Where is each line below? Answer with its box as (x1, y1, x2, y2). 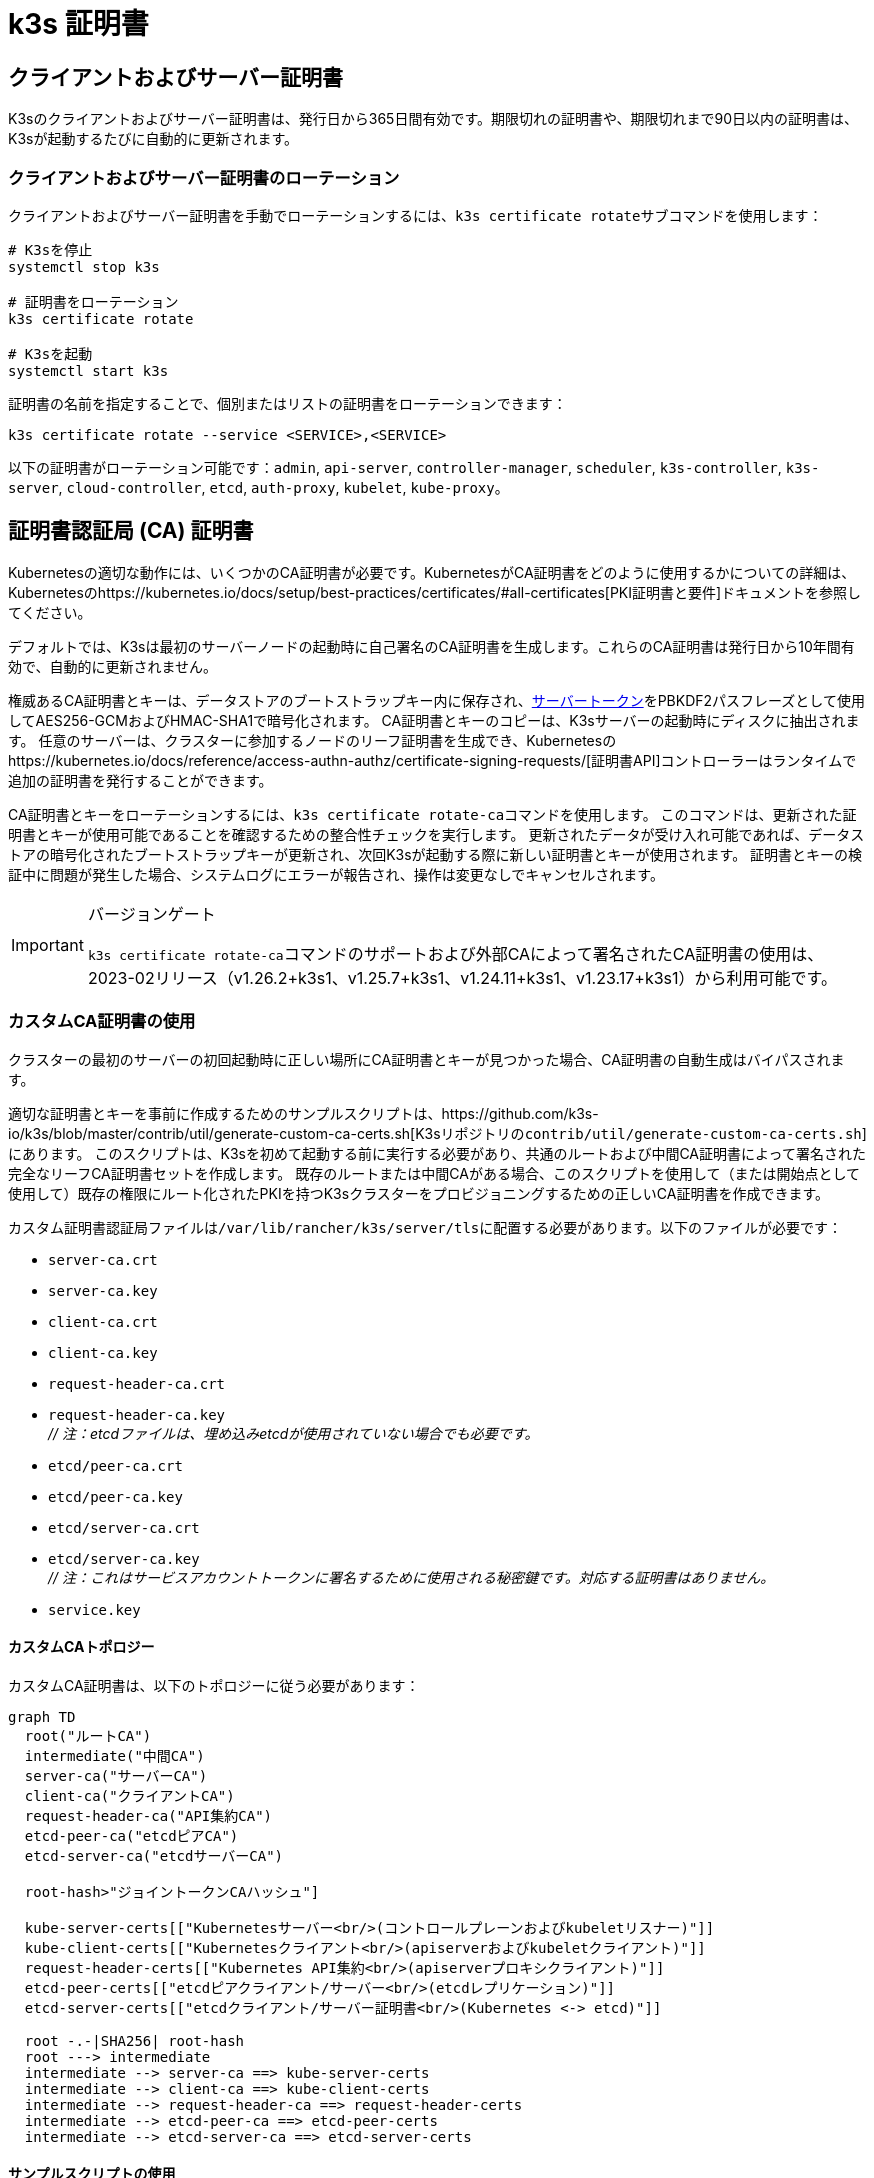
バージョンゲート (87, 903, 216, 924)
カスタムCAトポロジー (8, 1638, 155, 1656)
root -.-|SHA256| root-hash (24, 2032, 245, 2049)
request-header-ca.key (48, 1406, 226, 1423)
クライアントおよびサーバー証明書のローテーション (8, 167, 400, 188)
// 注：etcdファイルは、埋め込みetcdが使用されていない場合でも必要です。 (48, 1424, 539, 1442)
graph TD (8, 1708, 76, 1725)
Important (11, 934, 84, 955)
